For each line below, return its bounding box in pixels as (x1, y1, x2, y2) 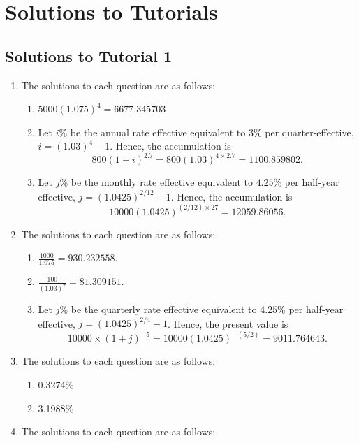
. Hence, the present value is (167, 316, 288, 331)
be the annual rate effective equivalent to (70, 124, 246, 139)
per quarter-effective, (265, 124, 354, 139)
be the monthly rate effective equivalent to (71, 175, 253, 189)
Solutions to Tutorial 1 (5, 45, 173, 66)
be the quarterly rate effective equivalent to (71, 302, 257, 317)
